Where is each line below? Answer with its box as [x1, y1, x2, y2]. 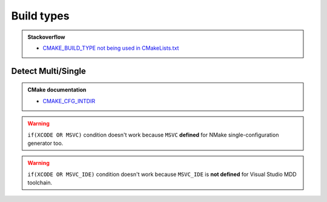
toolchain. [27, 179, 53, 186]
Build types [11, 9, 70, 22]
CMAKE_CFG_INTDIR [42, 97, 96, 104]
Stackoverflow [27, 33, 65, 41]
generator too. [27, 140, 64, 147]
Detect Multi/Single [11, 66, 86, 76]
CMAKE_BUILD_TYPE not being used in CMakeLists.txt [42, 44, 179, 52]
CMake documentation [27, 86, 87, 93]
